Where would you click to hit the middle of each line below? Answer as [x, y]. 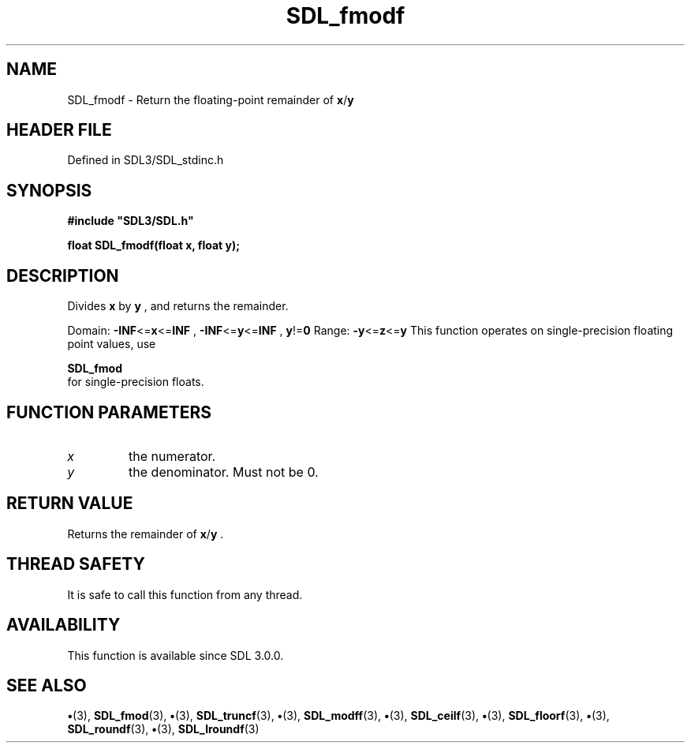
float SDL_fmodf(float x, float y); [154, 245]
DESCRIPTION [63, 275]
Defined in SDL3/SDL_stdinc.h [146, 160]
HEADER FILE [59, 130]
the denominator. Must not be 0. [224, 472]
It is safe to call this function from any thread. [185, 594]
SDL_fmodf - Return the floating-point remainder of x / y [211, 99]
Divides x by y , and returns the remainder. [178, 306]
